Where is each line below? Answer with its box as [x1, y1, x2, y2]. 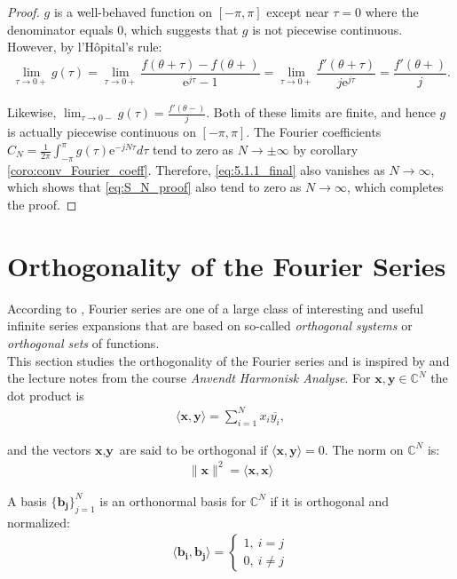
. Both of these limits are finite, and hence [206, 103, 436, 122]
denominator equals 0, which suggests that [7, 20, 239, 38]
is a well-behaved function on [53, 3, 213, 20]
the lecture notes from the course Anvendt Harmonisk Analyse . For [7, 369, 371, 387]
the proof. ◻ [7, 195, 77, 214]
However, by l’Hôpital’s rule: [7, 37, 162, 56]
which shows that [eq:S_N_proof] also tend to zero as [7, 178, 302, 196]
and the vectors [7, 440, 91, 458]
